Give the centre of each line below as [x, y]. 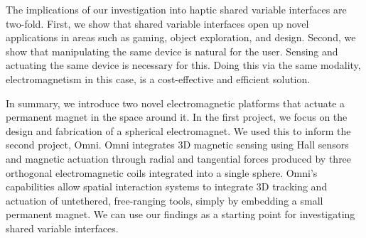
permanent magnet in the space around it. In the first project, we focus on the [177, 117]
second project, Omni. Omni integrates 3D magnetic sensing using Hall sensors [177, 145]
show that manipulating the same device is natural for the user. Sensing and [172, 51]
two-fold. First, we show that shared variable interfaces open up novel [157, 23]
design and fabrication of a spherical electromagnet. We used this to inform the [178, 130]
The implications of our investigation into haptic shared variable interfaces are [176, 9]
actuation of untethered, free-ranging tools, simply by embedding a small [165, 200]
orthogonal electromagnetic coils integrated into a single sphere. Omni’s [162, 172]
